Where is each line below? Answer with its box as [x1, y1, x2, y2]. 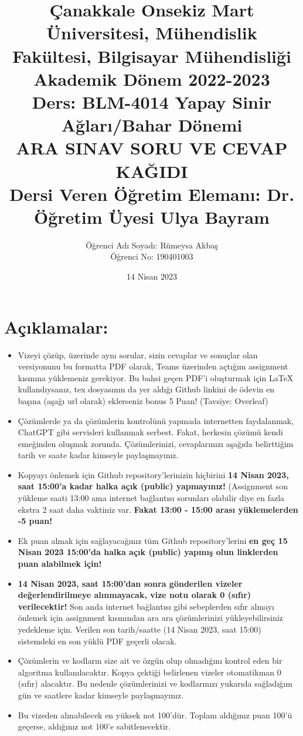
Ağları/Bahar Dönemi [61, 113, 243, 137]
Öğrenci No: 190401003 [110, 250, 193, 263]
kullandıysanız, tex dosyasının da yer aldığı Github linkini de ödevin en [18, 383, 274, 395]
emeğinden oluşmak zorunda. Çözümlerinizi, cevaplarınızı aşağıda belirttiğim [18, 437, 294, 449]
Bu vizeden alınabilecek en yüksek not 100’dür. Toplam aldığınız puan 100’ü [18, 708, 292, 721]
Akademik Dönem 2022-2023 [33, 66, 270, 90]
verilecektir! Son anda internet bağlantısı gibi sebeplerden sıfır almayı [18, 600, 274, 612]
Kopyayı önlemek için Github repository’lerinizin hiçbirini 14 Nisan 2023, [18, 468, 289, 480]
